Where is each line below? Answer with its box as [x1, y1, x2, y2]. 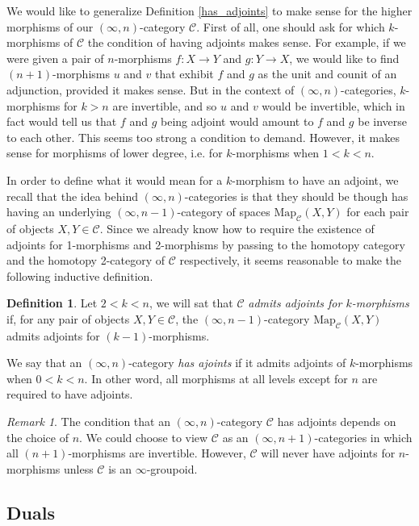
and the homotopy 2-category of [6, 252, 166, 269]
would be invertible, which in [262, 97, 405, 114]
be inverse [358, 113, 407, 130]
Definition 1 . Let [6, 294, 98, 311]
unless [63, 460, 94, 477]
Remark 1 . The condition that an [6, 413, 170, 430]
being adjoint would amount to [160, 113, 314, 130]
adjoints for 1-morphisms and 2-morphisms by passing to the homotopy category [6, 236, 405, 253]
